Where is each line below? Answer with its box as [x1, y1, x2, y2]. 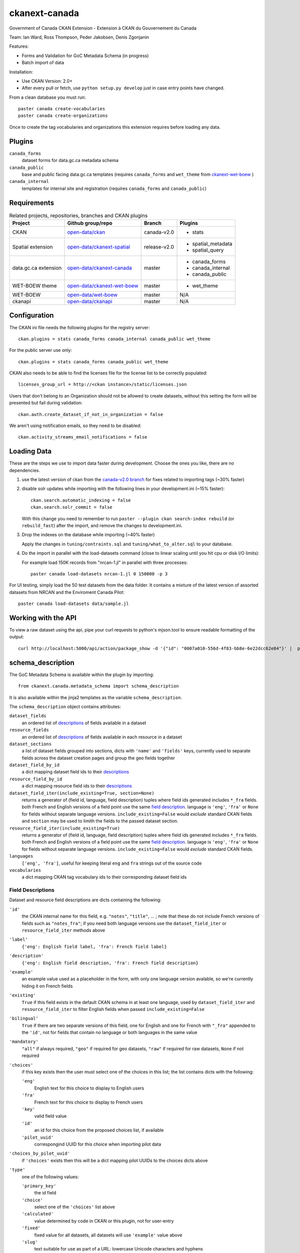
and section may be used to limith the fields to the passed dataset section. [21, 818, 178, 824]
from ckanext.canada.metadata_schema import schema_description [18, 683, 179, 689]
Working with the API [9, 613, 77, 622]
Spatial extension [12, 243, 53, 250]
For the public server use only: [9, 347, 72, 353]
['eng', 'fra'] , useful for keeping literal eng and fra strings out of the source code [21, 860, 202, 866]
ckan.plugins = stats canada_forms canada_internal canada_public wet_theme [18, 336, 211, 342]
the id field [34, 1190, 56, 1196]
